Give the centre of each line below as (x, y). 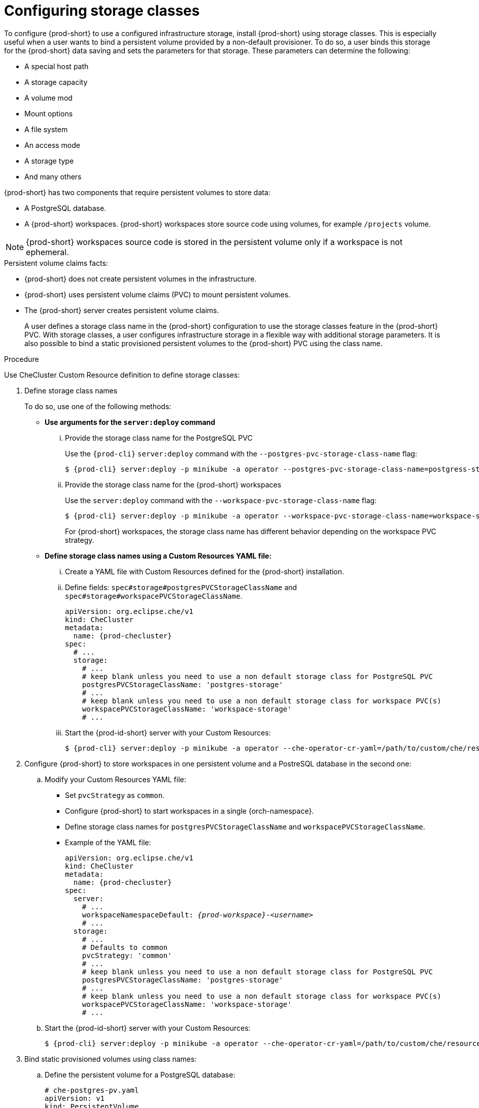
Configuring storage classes (102, 11)
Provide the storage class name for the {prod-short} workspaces (173, 484)
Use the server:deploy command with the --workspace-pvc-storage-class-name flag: (221, 500)
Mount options (49, 113)
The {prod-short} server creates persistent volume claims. (122, 310)
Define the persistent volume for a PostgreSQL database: (140, 1074)
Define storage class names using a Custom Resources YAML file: (158, 556)
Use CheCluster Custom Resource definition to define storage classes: (122, 375)
